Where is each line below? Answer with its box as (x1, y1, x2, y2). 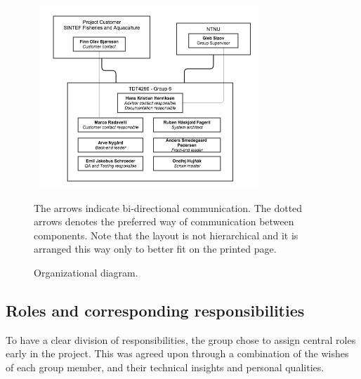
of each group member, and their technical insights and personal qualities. (6, 359, 324, 374)
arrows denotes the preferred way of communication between (34, 214, 294, 229)
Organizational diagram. (34, 265, 138, 279)
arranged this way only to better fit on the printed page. (34, 241, 277, 256)
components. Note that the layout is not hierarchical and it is (34, 227, 298, 242)
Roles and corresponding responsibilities (6, 299, 305, 321)
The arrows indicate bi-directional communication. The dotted (34, 200, 303, 215)
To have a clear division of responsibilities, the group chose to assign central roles (6, 332, 356, 347)
